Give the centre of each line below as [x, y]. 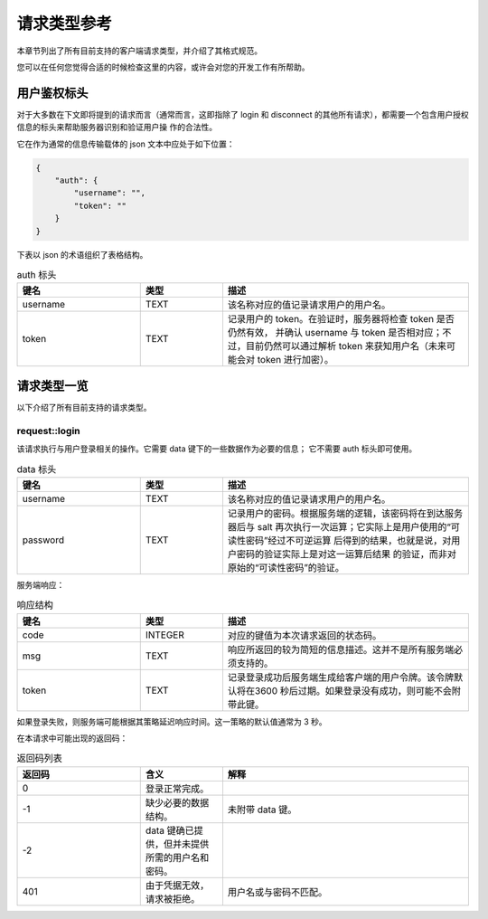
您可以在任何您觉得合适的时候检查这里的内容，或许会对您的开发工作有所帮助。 [163, 67]
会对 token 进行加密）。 [285, 360]
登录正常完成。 [177, 789]
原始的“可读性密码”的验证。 [286, 567]
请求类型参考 [65, 24]
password [43, 540]
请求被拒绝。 [173, 898]
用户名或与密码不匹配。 [277, 892]
